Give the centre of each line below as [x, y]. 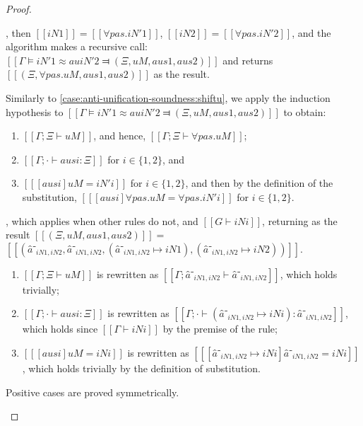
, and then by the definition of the [259, 183]
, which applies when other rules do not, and [102, 220]
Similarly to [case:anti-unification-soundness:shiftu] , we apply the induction [168, 97]
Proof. [19, 8]
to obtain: [305, 111]
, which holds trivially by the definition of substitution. [141, 368]
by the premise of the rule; [220, 329]
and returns [248, 60]
